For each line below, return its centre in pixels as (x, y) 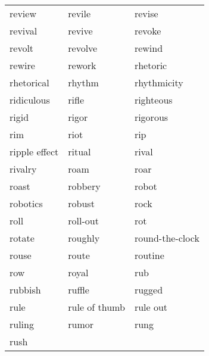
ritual (79, 152)
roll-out (83, 221)
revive (80, 31)
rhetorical (29, 82)
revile (79, 13)
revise (146, 13)
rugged (149, 290)
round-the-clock (167, 238)
